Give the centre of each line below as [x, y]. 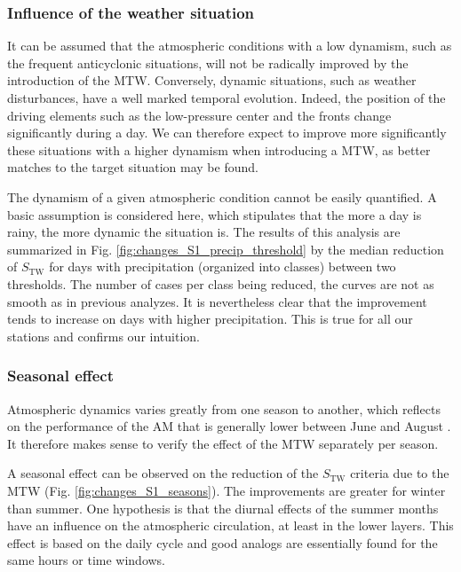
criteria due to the [400, 473]
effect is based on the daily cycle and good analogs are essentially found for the [223, 542]
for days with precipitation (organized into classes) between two [223, 266]
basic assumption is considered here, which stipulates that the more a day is [215, 214]
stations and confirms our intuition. [103, 336]
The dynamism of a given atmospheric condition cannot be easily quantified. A [222, 196]
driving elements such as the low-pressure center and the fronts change [199, 115]
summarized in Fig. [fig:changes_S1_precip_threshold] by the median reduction [226, 249]
